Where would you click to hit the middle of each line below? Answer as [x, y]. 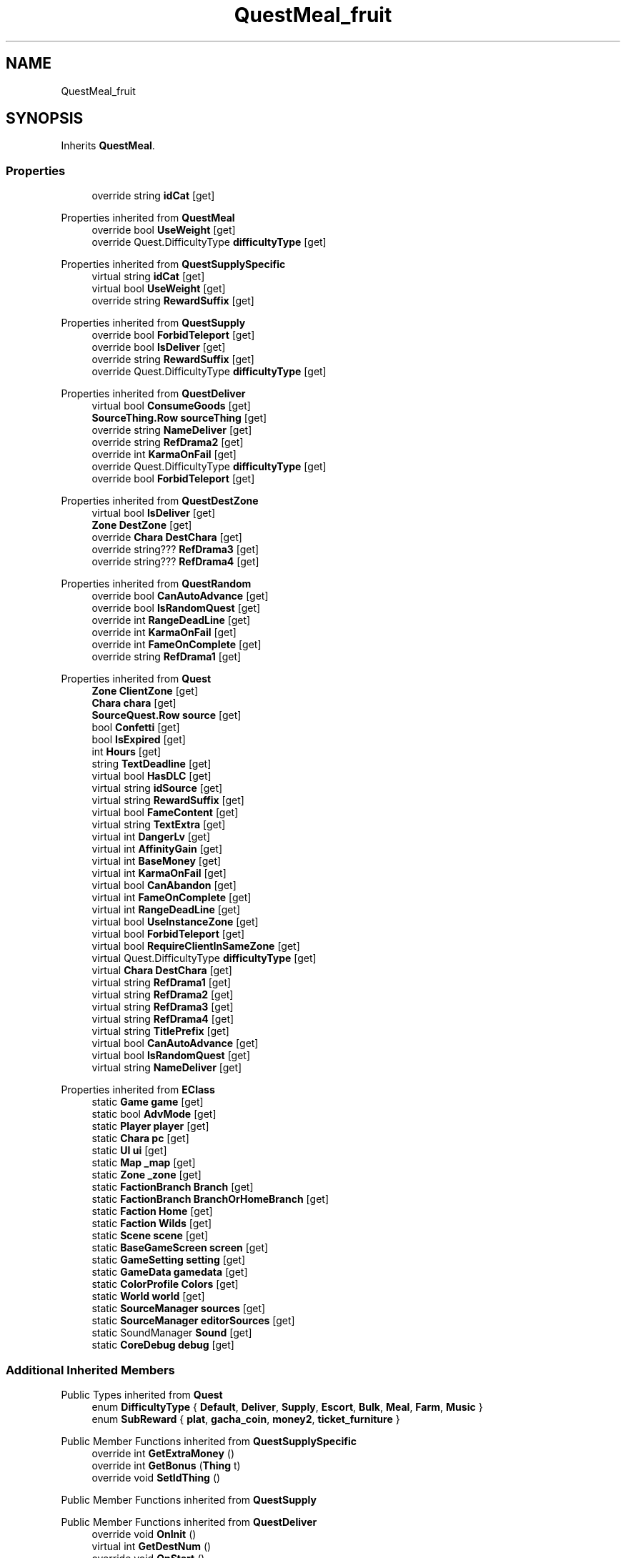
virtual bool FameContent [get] [165, 813]
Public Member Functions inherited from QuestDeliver [189, 1522]
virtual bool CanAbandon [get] [164, 885]
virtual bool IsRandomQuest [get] [171, 1056]
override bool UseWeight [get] [164, 230]
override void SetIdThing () [156, 1477]
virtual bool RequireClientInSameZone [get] [196, 946]
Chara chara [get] [134, 703]
